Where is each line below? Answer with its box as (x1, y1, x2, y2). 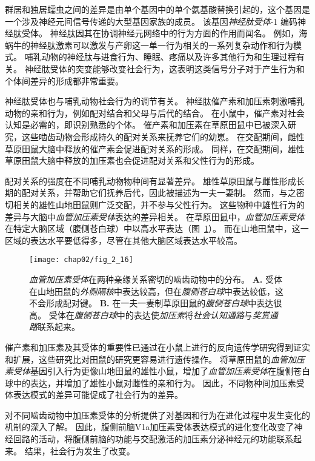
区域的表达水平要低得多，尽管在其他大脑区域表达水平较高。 (5, 234, 242, 246)
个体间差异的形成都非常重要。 (5, 74, 124, 87)
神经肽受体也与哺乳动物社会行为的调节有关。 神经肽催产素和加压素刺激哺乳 (5, 95, 305, 107)
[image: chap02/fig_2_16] (29, 255, 133, 264)
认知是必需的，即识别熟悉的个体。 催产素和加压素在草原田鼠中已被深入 (5, 118, 288, 131)
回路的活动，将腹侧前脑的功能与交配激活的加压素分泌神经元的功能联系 (13, 432, 293, 445)
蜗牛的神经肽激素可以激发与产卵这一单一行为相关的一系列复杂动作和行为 (5, 38, 293, 51)
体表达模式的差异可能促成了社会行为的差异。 (5, 388, 183, 401)
